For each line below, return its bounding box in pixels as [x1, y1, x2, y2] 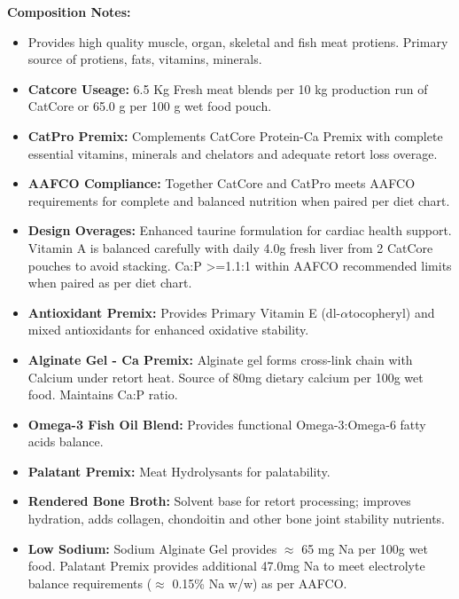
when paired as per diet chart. [27, 273, 192, 292]
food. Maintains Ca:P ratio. [27, 385, 178, 404]
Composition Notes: [7, 3, 131, 20]
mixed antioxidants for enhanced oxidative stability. [27, 320, 309, 339]
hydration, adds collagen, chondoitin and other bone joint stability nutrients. [27, 509, 446, 528]
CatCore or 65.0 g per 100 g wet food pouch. [27, 97, 272, 115]
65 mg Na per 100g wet [301, 539, 428, 557]
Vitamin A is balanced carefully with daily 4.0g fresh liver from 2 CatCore [27, 238, 433, 256]
